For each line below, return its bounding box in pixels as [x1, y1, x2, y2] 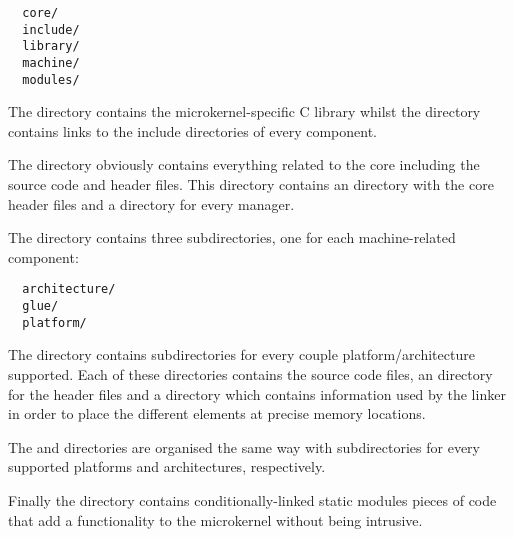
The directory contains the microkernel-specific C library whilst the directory [8, 101, 481, 122]
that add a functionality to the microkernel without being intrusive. [8, 509, 423, 530]
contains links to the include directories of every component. [8, 120, 378, 141]
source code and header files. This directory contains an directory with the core [8, 174, 494, 195]
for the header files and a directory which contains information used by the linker [8, 383, 506, 404]
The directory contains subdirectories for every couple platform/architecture [8, 344, 475, 365]
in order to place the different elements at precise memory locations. [8, 403, 426, 424]
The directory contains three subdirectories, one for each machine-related [8, 227, 456, 248]
